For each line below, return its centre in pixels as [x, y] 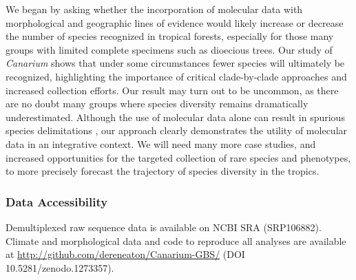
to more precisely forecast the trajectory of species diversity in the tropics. [163, 171]
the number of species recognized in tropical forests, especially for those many [170, 36]
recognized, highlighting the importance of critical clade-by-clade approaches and [176, 76]
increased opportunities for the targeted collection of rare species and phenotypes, [178, 157]
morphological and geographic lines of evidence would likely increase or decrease [175, 22]
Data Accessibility [57, 201]
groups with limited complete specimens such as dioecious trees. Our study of [169, 49]
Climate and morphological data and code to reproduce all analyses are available [176, 240]
